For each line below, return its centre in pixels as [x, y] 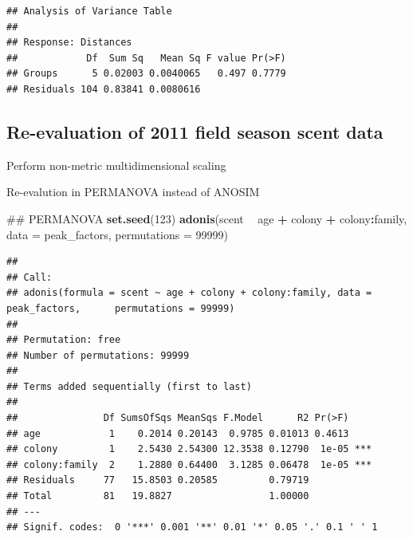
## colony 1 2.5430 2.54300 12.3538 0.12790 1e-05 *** [189, 449]
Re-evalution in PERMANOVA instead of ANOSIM [133, 192]
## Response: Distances [69, 43]
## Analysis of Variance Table [89, 11]
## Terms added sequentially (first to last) [129, 386]
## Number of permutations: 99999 [98, 355]
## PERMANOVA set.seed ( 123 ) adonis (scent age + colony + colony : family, [207, 218]
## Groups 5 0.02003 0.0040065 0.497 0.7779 [146, 74]
